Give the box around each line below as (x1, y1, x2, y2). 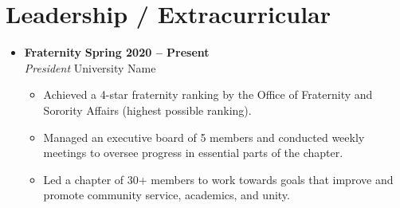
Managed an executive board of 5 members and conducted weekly (43, 128, 365, 145)
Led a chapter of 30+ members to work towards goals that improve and (43, 171, 394, 187)
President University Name (24, 59, 156, 76)
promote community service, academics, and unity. (43, 186, 290, 203)
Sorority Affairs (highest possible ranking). (43, 101, 252, 118)
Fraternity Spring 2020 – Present (24, 44, 210, 61)
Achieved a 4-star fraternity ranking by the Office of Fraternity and (43, 86, 373, 103)
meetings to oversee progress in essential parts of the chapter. (43, 144, 343, 161)
